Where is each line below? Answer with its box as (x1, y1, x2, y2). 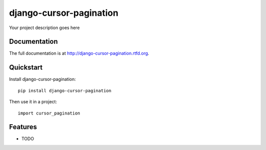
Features (9, 123, 37, 131)
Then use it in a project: (9, 99, 57, 105)
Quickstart (9, 63, 43, 72)
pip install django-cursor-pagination (18, 88, 112, 93)
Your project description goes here (9, 25, 80, 31)
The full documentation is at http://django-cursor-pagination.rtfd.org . (9, 50, 150, 56)
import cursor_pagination (18, 110, 81, 116)
